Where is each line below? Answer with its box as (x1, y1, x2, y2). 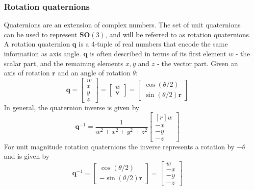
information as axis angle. (4, 48, 81, 58)
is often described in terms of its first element (90, 48, 227, 58)
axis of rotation (4, 68, 50, 78)
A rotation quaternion (4, 39, 70, 49)
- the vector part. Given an (157, 58, 238, 68)
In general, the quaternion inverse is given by (4, 102, 139, 112)
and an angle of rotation (57, 68, 130, 78)
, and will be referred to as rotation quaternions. (105, 29, 251, 39)
